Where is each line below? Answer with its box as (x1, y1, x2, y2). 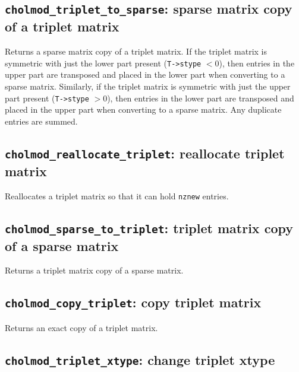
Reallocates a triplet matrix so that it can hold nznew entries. (5, 189, 229, 202)
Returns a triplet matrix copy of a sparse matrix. (5, 264, 184, 276)
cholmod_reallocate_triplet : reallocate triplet (5, 144, 285, 162)
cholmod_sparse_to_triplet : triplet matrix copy (5, 218, 293, 237)
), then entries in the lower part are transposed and (107, 91, 294, 104)
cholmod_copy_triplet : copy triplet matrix (5, 293, 262, 311)
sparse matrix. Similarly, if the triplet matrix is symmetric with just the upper (5, 80, 291, 93)
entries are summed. (5, 115, 78, 127)
